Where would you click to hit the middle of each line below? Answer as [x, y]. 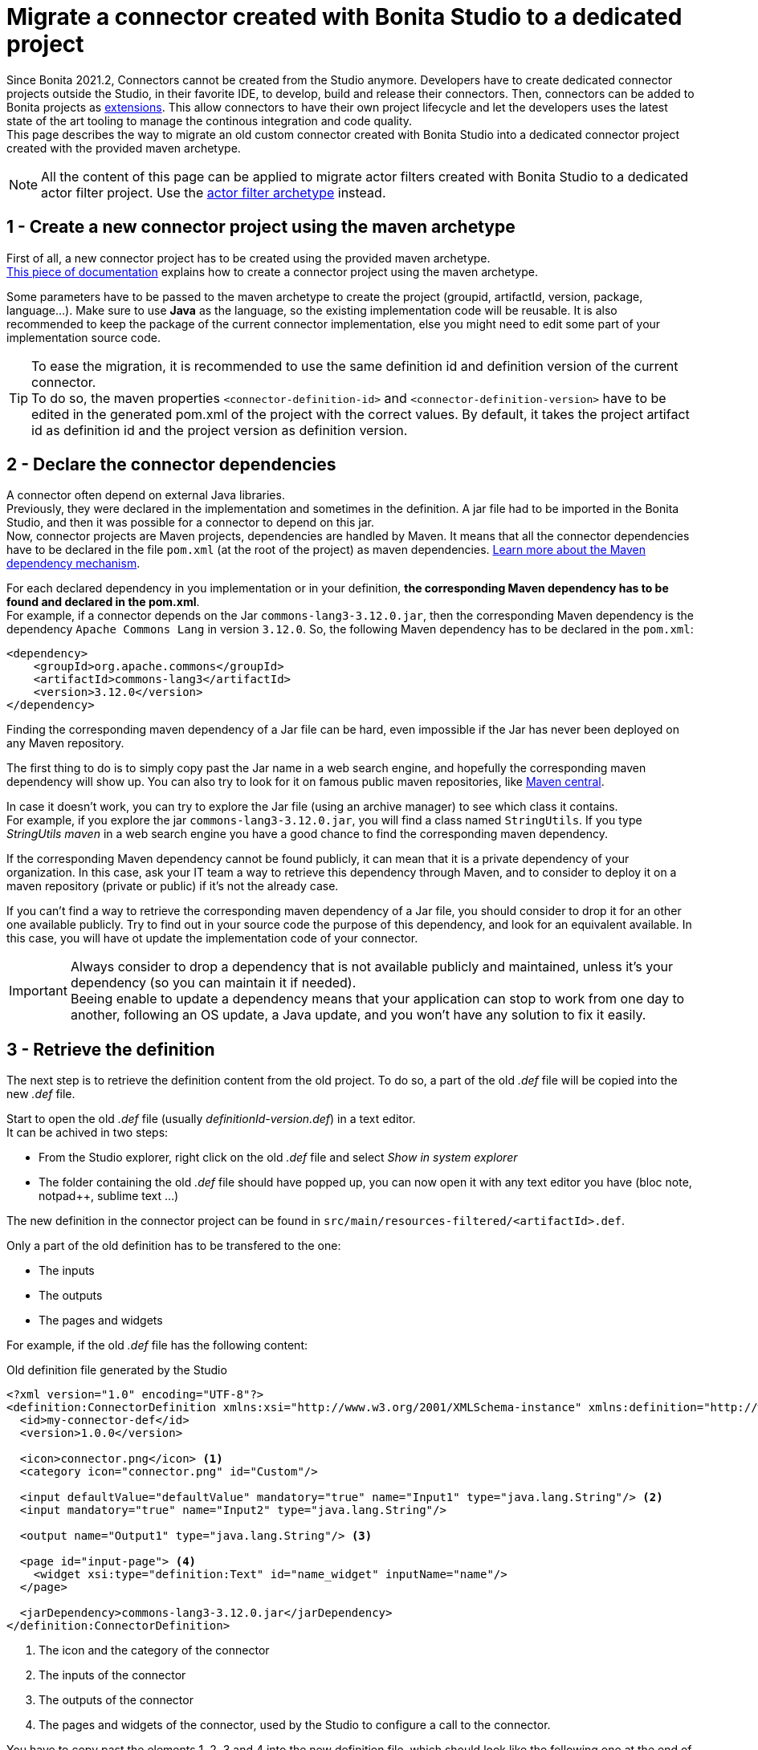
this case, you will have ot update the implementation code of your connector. [212, 938]
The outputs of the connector [116, 1700]
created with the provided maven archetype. [124, 148]
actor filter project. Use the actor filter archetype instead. [214, 192]
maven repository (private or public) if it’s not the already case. [173, 886]
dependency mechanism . [73, 564]
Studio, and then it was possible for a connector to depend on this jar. [190, 523]
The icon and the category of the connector [154, 1650]
